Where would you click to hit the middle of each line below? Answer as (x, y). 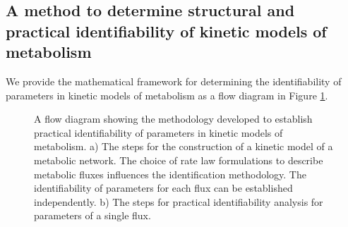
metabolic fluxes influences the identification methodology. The (170, 174)
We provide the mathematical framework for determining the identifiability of (174, 81)
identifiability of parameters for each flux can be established (163, 188)
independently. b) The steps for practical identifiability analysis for (179, 201)
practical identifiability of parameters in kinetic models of (158, 132)
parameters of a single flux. (92, 215)
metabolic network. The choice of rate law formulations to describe (179, 160)
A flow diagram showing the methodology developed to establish (173, 119)
